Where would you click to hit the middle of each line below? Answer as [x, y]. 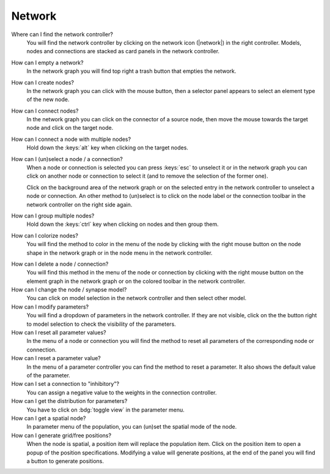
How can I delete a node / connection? [60, 264]
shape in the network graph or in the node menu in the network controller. [120, 253]
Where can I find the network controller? [62, 34]
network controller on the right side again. [79, 205]
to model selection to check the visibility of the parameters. [101, 324]
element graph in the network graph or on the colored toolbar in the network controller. [136, 281]
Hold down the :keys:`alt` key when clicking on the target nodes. [108, 148]
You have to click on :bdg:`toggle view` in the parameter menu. [105, 410]
